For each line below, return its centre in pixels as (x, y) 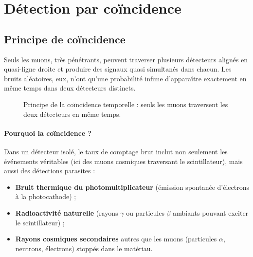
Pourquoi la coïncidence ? (48, 133)
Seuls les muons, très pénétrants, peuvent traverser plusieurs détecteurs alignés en (126, 59)
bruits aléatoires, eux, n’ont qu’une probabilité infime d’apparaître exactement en (125, 78)
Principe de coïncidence (65, 39)
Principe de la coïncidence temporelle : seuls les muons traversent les (126, 104)
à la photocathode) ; (46, 196)
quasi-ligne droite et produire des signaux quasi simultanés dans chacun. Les (118, 69)
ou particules (145, 212)
